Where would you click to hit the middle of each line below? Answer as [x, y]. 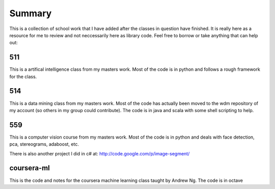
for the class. [23, 76]
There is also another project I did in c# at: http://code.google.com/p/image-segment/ [100, 153]
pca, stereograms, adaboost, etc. [44, 144]
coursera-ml [30, 168]
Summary [31, 13]
